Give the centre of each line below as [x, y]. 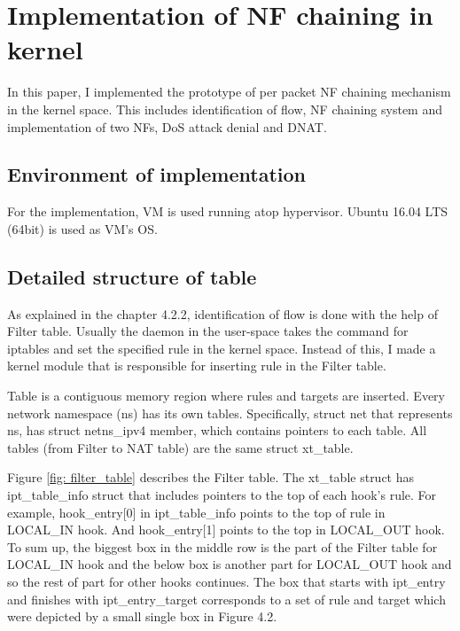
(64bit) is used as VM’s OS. [82, 228]
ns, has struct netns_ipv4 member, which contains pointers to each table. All [217, 430]
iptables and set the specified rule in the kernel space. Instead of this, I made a [222, 348]
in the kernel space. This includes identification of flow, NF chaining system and [225, 109]
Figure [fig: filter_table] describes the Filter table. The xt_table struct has [211, 477]
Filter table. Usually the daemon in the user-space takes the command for [208, 331]
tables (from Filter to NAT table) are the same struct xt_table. [180, 447]
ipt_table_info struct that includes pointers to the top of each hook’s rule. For [222, 495]
